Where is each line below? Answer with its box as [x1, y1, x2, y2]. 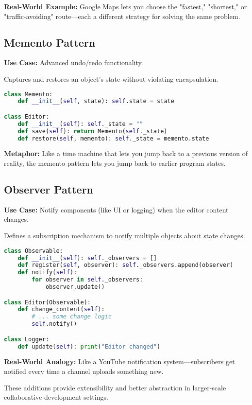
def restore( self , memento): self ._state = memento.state [17, 135, 209, 142]
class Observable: [4, 247, 63, 254]
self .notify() [32, 320, 77, 328]
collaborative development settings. [4, 392, 108, 402]
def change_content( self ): [17, 306, 105, 313]
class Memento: [4, 90, 53, 98]
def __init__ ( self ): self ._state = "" [17, 120, 143, 127]
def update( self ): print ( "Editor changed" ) [17, 343, 161, 350]
